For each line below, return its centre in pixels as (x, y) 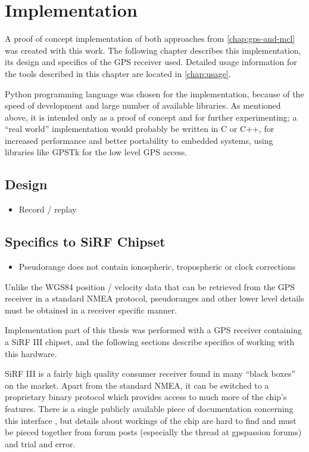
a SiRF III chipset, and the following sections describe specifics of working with (150, 342)
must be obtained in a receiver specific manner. (91, 310)
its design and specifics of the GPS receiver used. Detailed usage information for (151, 62)
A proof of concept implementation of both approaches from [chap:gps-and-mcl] (150, 39)
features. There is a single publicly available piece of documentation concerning (149, 408)
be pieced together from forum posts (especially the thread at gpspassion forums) (153, 432)
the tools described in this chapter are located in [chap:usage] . (118, 73)
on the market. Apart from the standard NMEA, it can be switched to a (137, 385)
